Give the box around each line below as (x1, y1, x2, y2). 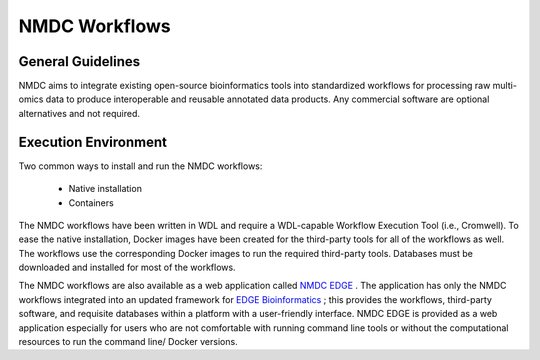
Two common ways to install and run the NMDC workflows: (18, 160, 263, 172)
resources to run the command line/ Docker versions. (18, 336, 239, 348)
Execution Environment (18, 133, 167, 150)
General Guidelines (18, 53, 140, 70)
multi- (492, 80, 517, 92)
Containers (68, 196, 114, 209)
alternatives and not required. (18, 107, 140, 119)
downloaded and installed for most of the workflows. (18, 261, 236, 274)
